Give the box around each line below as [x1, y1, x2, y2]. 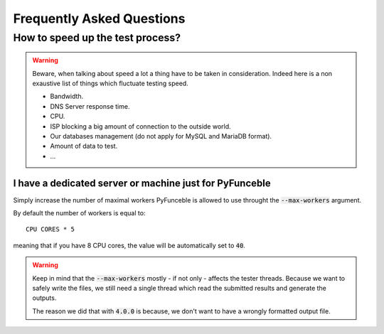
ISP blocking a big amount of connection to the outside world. [50, 122, 231, 131]
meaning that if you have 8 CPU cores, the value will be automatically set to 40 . [13, 241, 245, 249]
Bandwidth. [50, 92, 84, 101]
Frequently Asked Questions [13, 11, 186, 26]
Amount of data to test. [50, 142, 118, 151]
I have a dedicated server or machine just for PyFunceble [13, 177, 271, 189]
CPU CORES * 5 [26, 225, 75, 234]
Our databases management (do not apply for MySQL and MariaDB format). [50, 131, 272, 140]
